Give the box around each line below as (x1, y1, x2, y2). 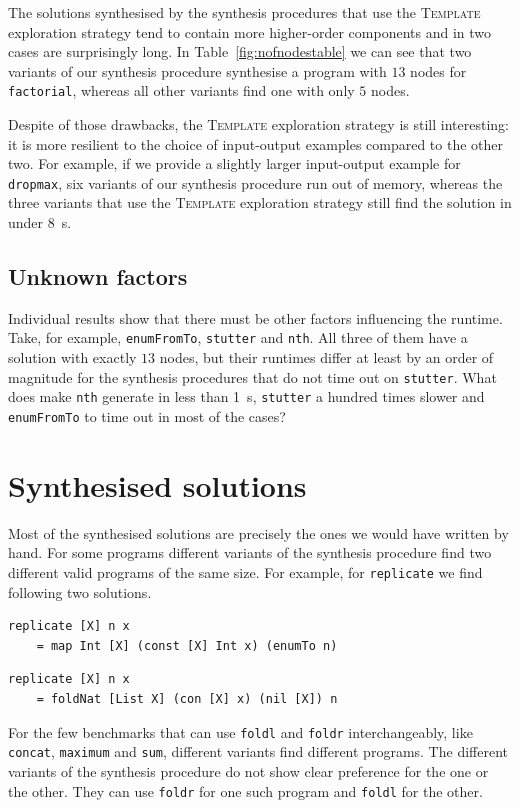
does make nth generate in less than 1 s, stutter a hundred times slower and (8, 386, 485, 407)
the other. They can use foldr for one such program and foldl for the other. (8, 780, 483, 801)
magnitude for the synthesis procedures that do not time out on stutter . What (8, 366, 497, 387)
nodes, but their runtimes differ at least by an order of (159, 347, 494, 368)
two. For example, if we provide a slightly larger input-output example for (8, 153, 461, 174)
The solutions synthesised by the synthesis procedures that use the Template (8, 2, 481, 22)
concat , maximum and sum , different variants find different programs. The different (8, 741, 508, 762)
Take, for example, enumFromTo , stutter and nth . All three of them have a (8, 327, 468, 348)
